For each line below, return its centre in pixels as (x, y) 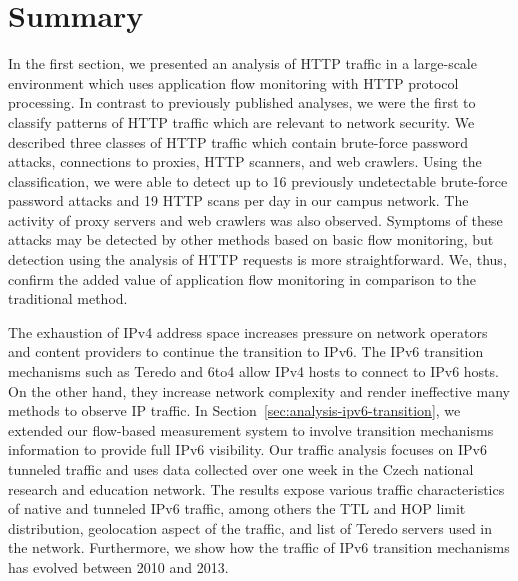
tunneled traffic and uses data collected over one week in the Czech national (241, 469)
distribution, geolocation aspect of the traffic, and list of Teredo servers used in (250, 527)
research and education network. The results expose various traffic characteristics (256, 488)
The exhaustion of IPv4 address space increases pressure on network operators (248, 331)
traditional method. (68, 298)
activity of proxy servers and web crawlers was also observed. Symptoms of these (255, 219)
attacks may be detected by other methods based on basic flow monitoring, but (251, 239)
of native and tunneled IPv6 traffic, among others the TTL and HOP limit (237, 508)
